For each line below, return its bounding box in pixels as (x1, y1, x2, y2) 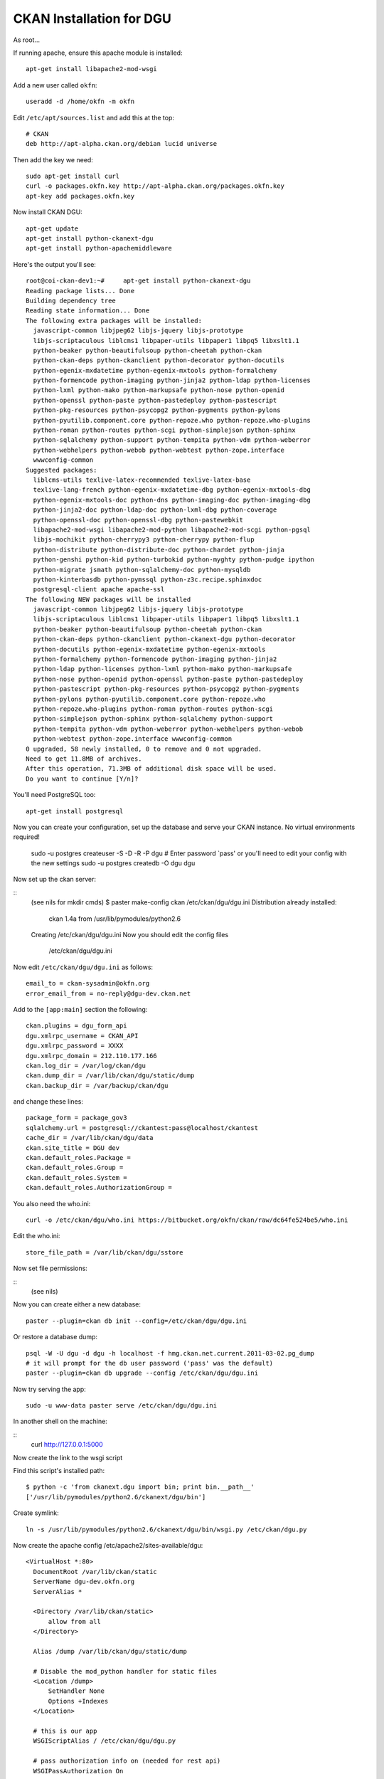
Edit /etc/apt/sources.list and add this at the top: (13, 113, 174, 122)
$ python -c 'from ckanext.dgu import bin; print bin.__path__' (26, 1483, 255, 1491)
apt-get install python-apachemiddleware (26, 244, 172, 253)
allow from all (48, 1617, 101, 1625)
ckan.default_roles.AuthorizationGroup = (26, 1183, 172, 1192)
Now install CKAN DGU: (13, 208, 83, 216)
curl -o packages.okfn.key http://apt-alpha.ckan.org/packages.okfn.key (26, 182, 284, 190)
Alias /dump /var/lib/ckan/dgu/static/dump (33, 1647, 188, 1655)
